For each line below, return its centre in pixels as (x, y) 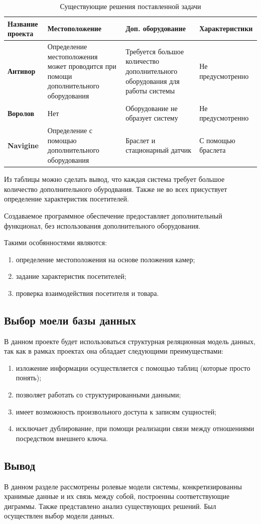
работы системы (150, 91)
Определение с (70, 130)
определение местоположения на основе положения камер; (105, 259)
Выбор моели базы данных (70, 320)
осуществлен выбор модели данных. (59, 516)
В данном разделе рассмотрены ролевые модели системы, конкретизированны (123, 486)
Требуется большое (155, 51)
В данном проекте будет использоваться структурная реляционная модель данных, (130, 341)
